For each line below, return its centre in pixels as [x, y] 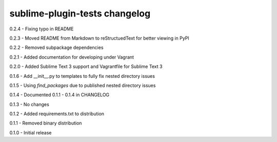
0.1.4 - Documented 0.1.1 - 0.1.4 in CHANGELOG [60, 95]
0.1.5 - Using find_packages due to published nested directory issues [83, 85]
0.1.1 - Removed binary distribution [46, 123]
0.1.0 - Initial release [31, 132]
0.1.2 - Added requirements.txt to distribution [57, 114]
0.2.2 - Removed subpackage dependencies [56, 48]
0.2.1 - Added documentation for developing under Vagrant [72, 57]
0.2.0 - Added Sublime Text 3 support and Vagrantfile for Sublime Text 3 [86, 66]
